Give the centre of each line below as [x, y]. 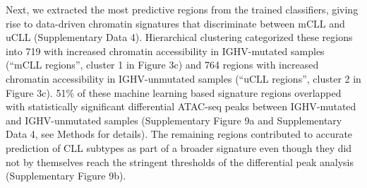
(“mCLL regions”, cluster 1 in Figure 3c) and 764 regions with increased [162, 65]
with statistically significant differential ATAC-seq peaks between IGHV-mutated [181, 106]
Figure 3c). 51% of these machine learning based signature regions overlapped [174, 92]
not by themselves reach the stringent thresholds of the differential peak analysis [180, 161]
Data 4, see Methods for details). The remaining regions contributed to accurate [179, 134]
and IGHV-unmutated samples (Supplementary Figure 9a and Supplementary [174, 120]
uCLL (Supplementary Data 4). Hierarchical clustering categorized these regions [179, 37]
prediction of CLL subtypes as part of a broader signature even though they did [179, 147]
